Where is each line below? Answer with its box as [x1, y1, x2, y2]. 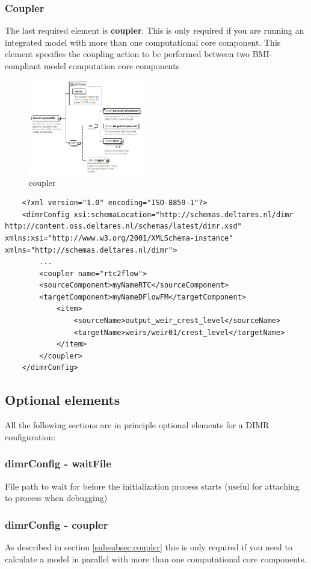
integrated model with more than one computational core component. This [5, 35, 281, 48]
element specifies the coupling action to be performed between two [5, 48, 250, 60]
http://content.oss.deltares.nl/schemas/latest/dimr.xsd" [5, 222, 242, 231]
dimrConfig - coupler [5, 517, 108, 532]
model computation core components [43, 60, 180, 72]
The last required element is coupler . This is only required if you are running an [5, 24, 304, 37]
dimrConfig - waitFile [5, 456, 111, 471]
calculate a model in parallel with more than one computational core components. [5, 552, 307, 565]
